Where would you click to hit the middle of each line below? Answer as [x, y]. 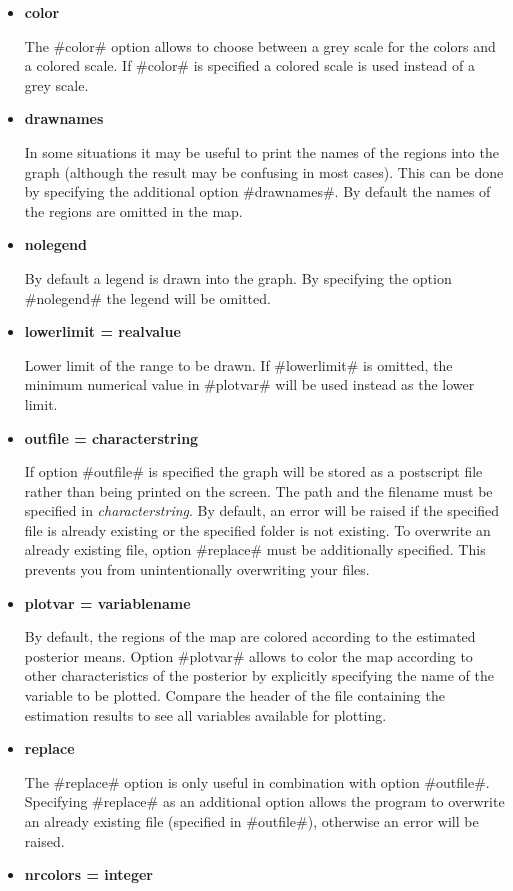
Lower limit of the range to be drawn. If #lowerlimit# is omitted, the [238, 364]
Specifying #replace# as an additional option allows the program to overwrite [264, 801]
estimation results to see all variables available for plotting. [205, 714]
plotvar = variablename [107, 602]
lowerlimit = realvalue [102, 331]
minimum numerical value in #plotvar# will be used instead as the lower [249, 384]
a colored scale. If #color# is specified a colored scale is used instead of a [249, 65]
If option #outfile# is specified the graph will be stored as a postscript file [253, 471]
